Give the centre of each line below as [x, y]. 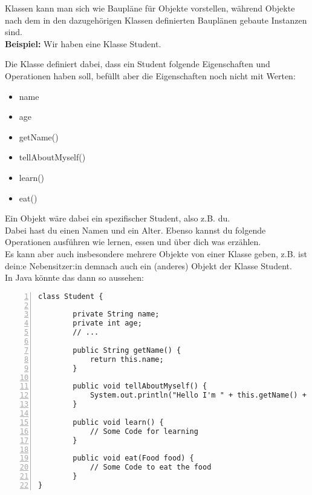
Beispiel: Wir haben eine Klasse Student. [83, 43]
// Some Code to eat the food [151, 467]
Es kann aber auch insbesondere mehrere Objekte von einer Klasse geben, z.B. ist [156, 253]
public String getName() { [127, 350]
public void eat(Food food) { [133, 458]
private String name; [116, 314]
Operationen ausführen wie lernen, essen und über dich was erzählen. [133, 242]
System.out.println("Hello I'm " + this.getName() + [198, 395]
